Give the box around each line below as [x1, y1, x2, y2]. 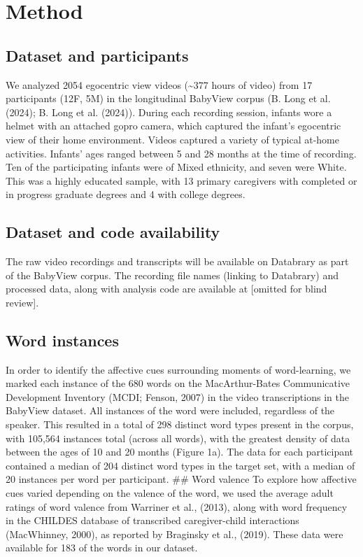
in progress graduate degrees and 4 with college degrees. [6, 187, 245, 202]
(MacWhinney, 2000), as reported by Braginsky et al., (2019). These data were [6, 526, 343, 541]
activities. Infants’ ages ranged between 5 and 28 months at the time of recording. [6, 146, 357, 160]
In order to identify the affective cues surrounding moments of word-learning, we [6, 362, 351, 376]
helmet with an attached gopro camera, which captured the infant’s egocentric [6, 118, 341, 133]
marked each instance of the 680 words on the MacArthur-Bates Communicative [6, 376, 350, 390]
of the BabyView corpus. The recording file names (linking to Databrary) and [6, 267, 339, 282]
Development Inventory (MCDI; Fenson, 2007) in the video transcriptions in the [6, 389, 349, 404]
